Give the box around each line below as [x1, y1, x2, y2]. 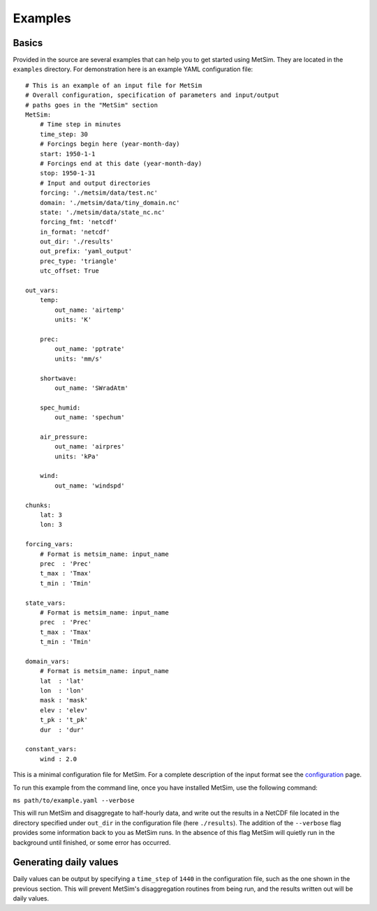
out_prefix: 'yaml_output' [39, 248, 133, 255]
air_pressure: [39, 432, 89, 441]
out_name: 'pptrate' [54, 345, 125, 353]
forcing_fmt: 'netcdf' [39, 218, 118, 226]
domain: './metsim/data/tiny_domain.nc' [39, 199, 181, 206]
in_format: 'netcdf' [39, 227, 110, 236]
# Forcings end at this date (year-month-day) [39, 159, 202, 167]
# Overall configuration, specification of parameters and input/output [25, 91, 279, 99]
